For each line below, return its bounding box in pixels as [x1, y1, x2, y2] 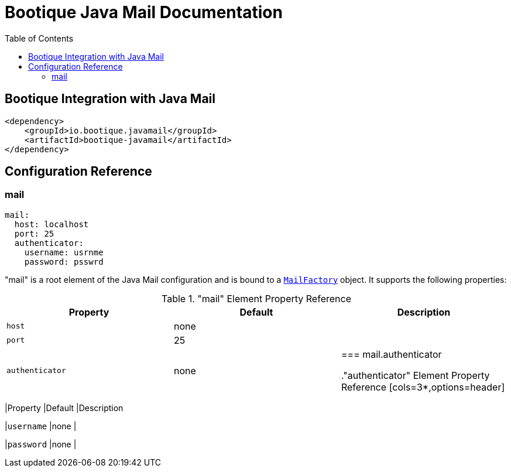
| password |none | [5, 439, 77, 449]
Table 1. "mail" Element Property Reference [162, 292, 351, 305]
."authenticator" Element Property [341, 369, 490, 381]
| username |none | [5, 420, 77, 431]
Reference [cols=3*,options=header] [341, 381, 505, 393]
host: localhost [14, 219, 89, 229]
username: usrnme [24, 247, 104, 257]
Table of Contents [5, 33, 74, 43]
